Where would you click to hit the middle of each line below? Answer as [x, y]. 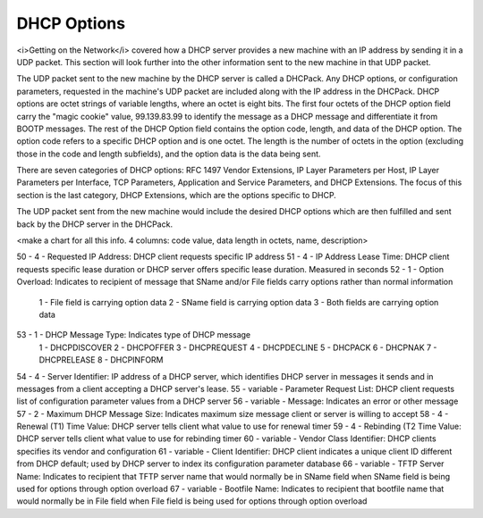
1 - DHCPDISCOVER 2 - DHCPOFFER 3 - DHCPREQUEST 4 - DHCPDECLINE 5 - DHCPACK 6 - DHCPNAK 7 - [238, 347]
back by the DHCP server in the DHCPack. [95, 224]
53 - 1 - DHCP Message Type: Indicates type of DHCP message [134, 335]
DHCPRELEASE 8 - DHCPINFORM [102, 360]
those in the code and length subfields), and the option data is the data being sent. [169, 154]
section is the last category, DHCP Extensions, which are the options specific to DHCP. [177, 195]
